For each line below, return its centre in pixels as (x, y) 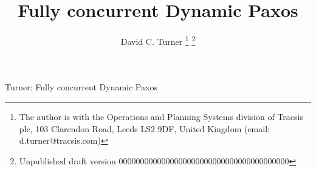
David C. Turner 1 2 (158, 40)
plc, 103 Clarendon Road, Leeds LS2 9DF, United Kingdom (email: (144, 128)
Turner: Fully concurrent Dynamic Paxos (81, 87)
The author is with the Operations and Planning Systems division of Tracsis (161, 116)
